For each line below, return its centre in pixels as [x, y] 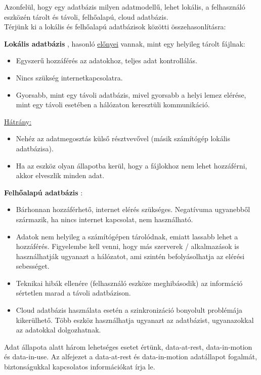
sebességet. [33, 266]
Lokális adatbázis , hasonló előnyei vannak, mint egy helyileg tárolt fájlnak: [125, 43]
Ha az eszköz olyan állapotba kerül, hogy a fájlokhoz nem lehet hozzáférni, [132, 165]
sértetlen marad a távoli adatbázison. [73, 293]
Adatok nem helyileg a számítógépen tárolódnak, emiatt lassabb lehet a [127, 236]
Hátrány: [18, 121]
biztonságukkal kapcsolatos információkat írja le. [80, 367]
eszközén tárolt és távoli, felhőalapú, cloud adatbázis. [86, 16]
